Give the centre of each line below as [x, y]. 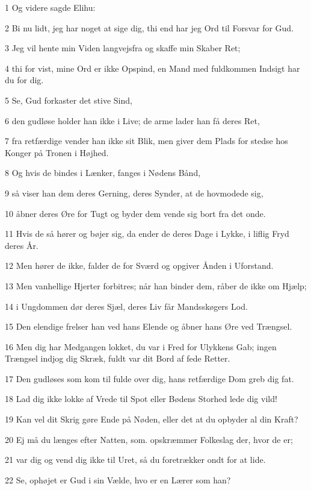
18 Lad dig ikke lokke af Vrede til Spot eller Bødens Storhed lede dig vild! [141, 399]
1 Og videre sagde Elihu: [50, 7]
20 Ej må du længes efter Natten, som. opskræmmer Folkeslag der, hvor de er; [149, 439]
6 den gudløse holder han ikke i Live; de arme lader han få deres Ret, [132, 120]
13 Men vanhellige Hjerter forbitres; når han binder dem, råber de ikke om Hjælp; [156, 285]
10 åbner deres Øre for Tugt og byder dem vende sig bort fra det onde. [135, 213]
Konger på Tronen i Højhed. [57, 152]
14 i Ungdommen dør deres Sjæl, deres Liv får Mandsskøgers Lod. [126, 306]
